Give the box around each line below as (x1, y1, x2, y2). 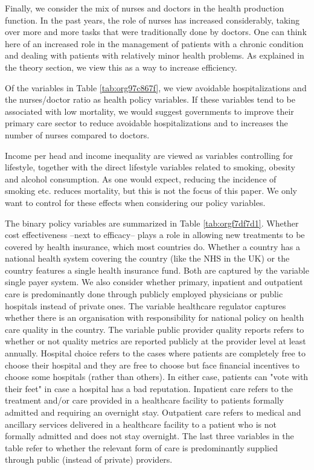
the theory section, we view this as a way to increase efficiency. (5, 60, 237, 73)
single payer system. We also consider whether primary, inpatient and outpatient (5, 275, 303, 288)
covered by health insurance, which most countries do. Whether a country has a (5, 240, 300, 253)
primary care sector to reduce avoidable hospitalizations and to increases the (5, 117, 288, 129)
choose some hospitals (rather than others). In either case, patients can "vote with (5, 370, 309, 383)
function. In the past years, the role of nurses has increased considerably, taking (5, 13, 300, 26)
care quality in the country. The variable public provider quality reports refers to (5, 323, 304, 335)
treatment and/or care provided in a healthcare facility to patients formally (5, 394, 284, 407)
